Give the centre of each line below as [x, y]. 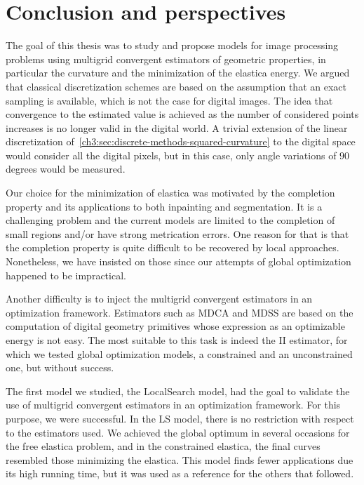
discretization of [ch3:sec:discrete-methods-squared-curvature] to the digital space [181, 141]
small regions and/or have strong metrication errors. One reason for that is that [177, 233]
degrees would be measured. [66, 169]
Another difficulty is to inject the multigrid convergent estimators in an [159, 299]
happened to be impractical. [66, 275]
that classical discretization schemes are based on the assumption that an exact [176, 86]
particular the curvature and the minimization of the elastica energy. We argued [178, 73]
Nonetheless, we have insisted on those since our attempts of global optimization [178, 261]
